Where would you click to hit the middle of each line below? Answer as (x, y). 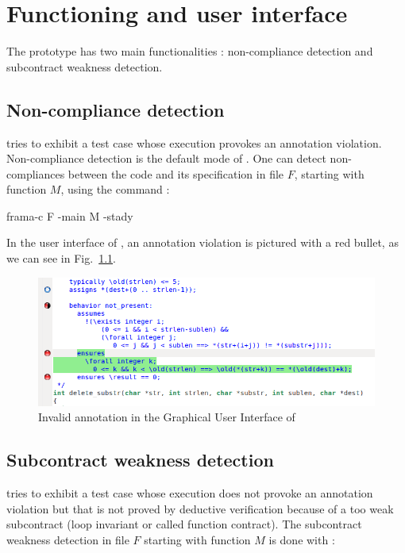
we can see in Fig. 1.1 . (61, 258)
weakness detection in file (68, 539)
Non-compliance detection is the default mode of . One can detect (166, 158)
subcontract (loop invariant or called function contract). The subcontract (184, 524)
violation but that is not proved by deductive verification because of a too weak (200, 508)
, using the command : (115, 189)
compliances (36, 173)
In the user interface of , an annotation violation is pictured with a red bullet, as (202, 242)
